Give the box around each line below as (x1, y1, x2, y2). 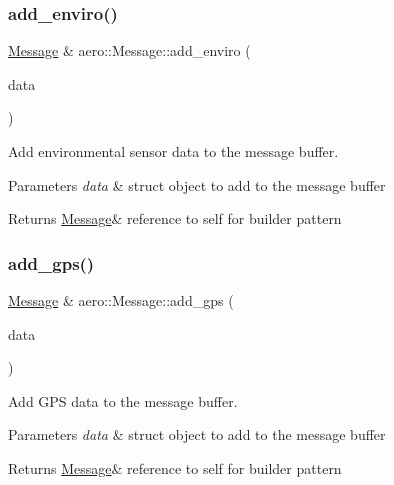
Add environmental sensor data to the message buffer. (8, 141, 339, 161)
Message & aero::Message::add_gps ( (8, 290, 234, 310)
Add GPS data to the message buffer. (8, 390, 238, 411)
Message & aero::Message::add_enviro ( (8, 40, 251, 61)
